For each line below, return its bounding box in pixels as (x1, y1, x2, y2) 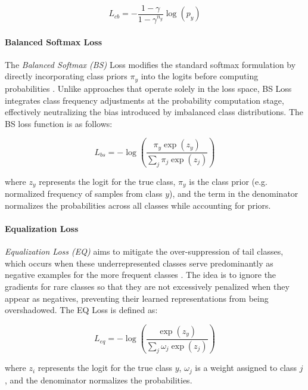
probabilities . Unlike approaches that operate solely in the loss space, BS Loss (5, 82, 292, 94)
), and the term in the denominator (169, 187, 298, 200)
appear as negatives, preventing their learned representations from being (5, 292, 269, 304)
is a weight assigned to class (195, 361, 297, 374)
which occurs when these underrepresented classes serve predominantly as (5, 256, 273, 269)
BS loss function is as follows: (5, 117, 113, 129)
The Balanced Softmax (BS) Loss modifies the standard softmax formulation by (5, 58, 296, 70)
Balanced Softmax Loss (5, 35, 102, 48)
